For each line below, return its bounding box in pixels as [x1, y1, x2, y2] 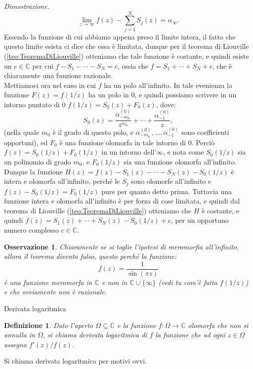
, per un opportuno [170, 215, 229, 225]
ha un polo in [88, 89, 129, 100]
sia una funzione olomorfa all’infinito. [124, 157, 237, 166]
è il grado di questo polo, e [52, 126, 133, 137]
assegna [4, 339, 27, 349]
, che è [212, 60, 232, 71]
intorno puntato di [4, 99, 60, 109]
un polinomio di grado [4, 157, 71, 166]
